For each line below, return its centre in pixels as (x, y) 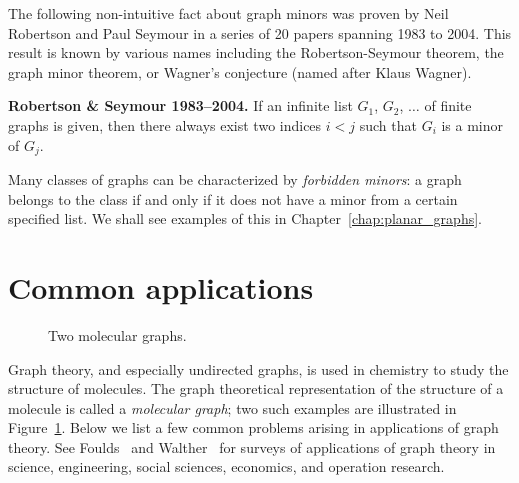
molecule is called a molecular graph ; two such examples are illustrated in (232, 407)
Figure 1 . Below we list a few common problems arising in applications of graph (253, 427)
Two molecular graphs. (117, 334)
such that (388, 124)
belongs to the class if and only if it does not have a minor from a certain (233, 198)
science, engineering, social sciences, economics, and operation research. (226, 466)
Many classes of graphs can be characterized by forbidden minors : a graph (235, 179)
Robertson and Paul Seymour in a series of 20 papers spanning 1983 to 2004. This (260, 32)
